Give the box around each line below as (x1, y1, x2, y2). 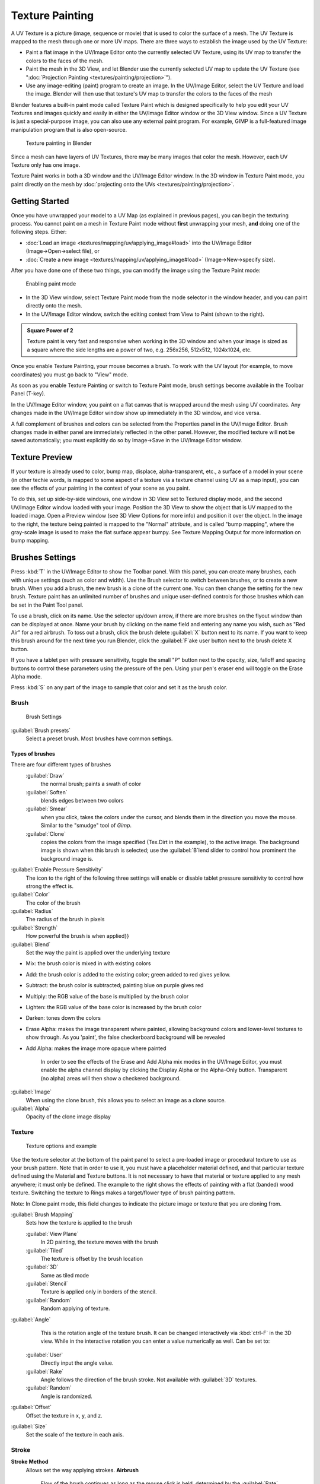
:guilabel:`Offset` (11, 1404, 52, 1411)
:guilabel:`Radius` (11, 908, 53, 915)
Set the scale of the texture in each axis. (25, 1431, 124, 1438)
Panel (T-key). (11, 390, 46, 397)
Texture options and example (25, 1143, 97, 1150)
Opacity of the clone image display (25, 1113, 111, 1120)
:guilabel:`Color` (11, 891, 50, 898)
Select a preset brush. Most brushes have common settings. (25, 735, 173, 742)
